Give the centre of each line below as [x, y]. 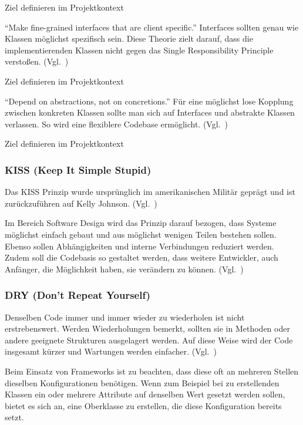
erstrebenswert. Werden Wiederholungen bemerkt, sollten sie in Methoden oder [147, 328]
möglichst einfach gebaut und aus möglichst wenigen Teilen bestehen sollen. [141, 234]
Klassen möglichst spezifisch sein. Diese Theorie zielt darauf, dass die [129, 38]
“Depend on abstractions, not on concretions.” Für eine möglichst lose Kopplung [149, 101]
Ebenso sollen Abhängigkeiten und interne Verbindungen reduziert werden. [139, 246]
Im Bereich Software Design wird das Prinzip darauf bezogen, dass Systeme [141, 223]
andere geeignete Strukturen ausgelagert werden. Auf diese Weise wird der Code [149, 340]
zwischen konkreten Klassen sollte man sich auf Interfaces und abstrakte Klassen [150, 112]
